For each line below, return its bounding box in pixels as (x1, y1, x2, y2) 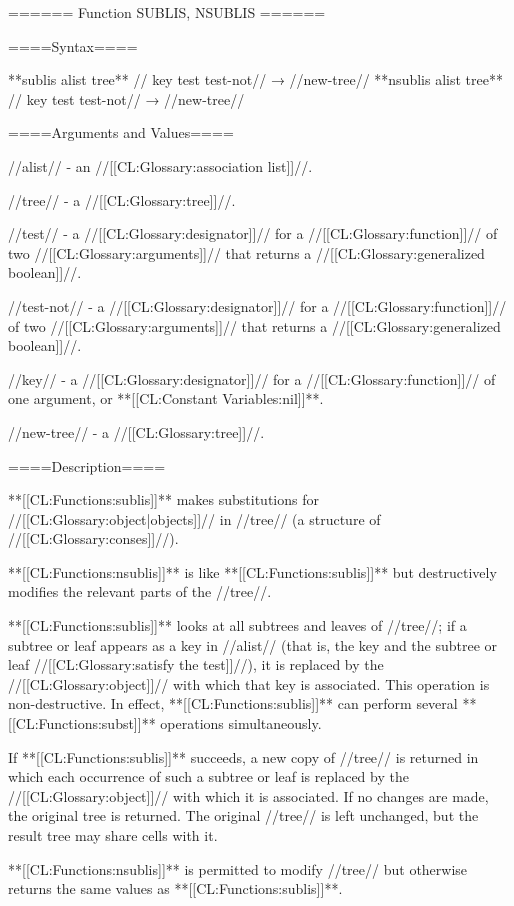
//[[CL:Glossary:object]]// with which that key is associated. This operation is (8, 673, 490, 694)
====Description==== (8, 455, 166, 476)
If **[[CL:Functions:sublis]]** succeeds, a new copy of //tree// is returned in (8, 746, 479, 767)
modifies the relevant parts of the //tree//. (8, 581, 272, 602)
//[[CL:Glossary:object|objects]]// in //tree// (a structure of (8, 508, 381, 529)
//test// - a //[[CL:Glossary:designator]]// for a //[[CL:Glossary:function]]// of (8, 223, 498, 244)
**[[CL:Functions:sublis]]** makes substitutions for (8, 489, 319, 510)
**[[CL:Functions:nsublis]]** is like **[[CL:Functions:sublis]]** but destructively (8, 561, 497, 582)
